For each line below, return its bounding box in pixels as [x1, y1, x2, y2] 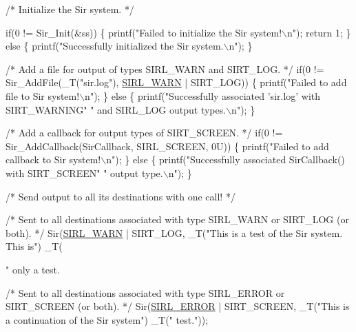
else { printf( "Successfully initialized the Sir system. [6, 39, 224, 53]
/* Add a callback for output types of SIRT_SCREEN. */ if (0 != [6, 125, 283, 140]
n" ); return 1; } [287, 25, 351, 39]
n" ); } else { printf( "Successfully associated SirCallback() [106, 152, 345, 167]
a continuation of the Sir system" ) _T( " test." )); [6, 312, 209, 326]
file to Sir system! [6, 88, 80, 103]
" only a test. [6, 262, 60, 276]
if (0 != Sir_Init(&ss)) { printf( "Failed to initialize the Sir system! [6, 25, 282, 39]
